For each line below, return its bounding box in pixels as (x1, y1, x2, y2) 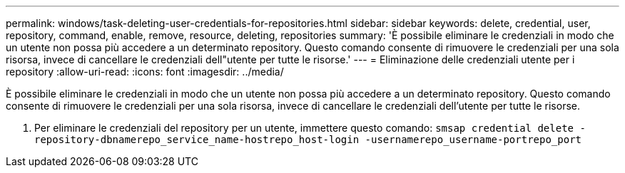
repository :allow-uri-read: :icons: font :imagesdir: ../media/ (6, 65, 284, 78)
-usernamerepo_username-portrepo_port (365, 134, 582, 145)
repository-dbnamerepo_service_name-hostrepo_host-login (34, 134, 360, 145)
